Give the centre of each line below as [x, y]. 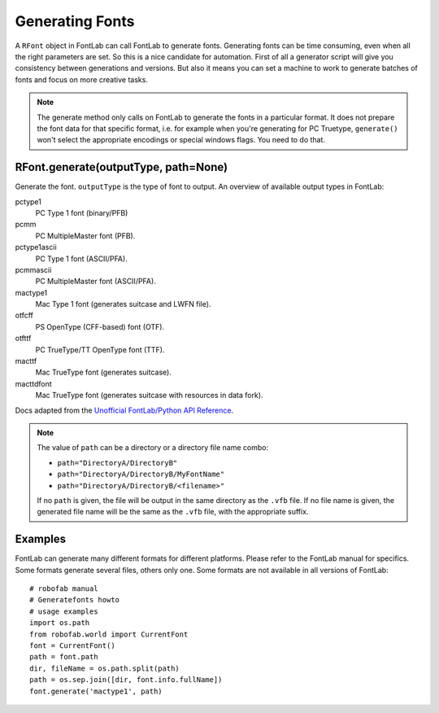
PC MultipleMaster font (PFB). [85, 235]
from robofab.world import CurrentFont [109, 634]
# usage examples [64, 611]
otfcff [24, 315]
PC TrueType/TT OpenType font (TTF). [100, 349]
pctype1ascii [36, 247]
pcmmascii [33, 269]
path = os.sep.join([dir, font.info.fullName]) [126, 680]
